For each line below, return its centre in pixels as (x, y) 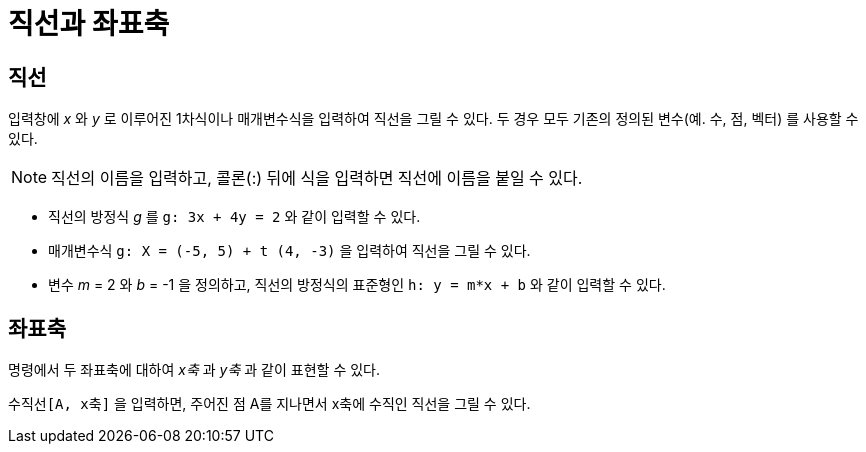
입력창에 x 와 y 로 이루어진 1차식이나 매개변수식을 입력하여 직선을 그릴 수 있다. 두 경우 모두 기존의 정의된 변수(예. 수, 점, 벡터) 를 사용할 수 (433, 119)
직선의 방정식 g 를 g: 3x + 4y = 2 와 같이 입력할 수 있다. (234, 217)
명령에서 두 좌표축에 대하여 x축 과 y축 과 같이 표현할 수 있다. (194, 370)
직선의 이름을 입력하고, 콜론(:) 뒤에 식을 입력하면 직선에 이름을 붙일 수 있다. (317, 178)
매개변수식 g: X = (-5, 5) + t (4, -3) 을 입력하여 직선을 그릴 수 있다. (289, 251)
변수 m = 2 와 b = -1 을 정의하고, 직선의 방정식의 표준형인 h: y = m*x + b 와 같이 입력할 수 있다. (357, 285)
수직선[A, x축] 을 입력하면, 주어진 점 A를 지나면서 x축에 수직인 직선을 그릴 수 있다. (269, 404)
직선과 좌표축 (89, 24)
